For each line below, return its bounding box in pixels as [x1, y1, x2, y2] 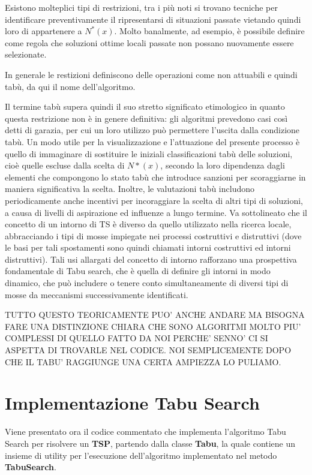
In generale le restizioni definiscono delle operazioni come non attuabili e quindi [5, 68, 298, 80]
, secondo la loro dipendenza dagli [160, 159, 285, 172]
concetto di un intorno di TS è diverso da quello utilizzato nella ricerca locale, [5, 218, 292, 230]
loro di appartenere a [5, 25, 82, 37]
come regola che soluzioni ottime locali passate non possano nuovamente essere [5, 36, 294, 49]
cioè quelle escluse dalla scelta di [5, 159, 125, 172]
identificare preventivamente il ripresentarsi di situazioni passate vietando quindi [5, 13, 301, 25]
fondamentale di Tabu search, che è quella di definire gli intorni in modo [5, 264, 271, 277]
